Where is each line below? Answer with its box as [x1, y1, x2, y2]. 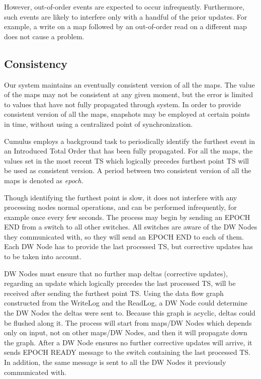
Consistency [4, 55, 68, 71]
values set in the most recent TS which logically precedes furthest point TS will [4, 155, 249, 166]
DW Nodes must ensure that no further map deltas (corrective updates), [4, 268, 228, 278]
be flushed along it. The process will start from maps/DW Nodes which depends [4, 317, 252, 328]
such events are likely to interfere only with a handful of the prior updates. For [4, 11, 247, 22]
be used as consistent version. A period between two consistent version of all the [4, 165, 251, 176]
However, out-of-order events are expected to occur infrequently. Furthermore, [4, 2, 244, 12]
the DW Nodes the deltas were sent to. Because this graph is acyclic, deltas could [4, 308, 255, 318]
